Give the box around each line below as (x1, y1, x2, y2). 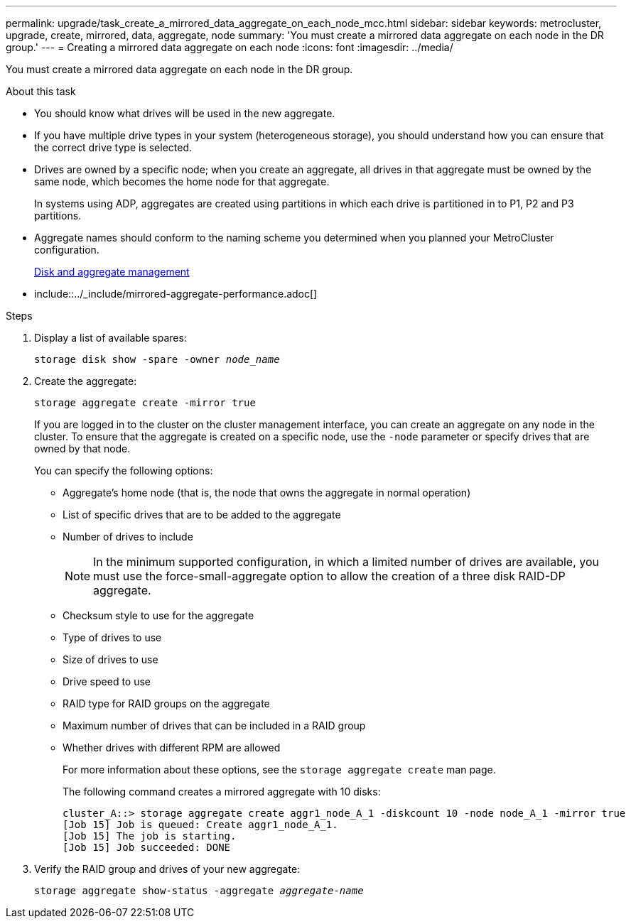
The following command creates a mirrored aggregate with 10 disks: (63, 786, 381, 798)
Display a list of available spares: (34, 332, 187, 344)
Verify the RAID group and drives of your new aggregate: (34, 863, 301, 875)
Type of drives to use (63, 631, 162, 643)
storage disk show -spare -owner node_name (34, 354, 280, 365)
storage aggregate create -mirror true (34, 397, 256, 408)
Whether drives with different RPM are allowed (63, 741, 281, 754)
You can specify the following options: (34, 464, 213, 477)
